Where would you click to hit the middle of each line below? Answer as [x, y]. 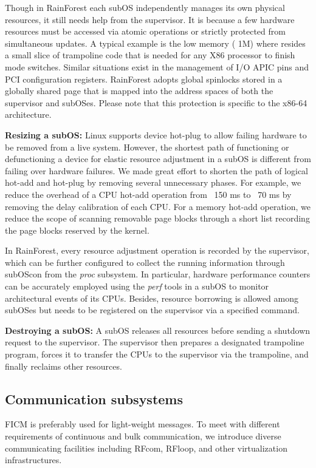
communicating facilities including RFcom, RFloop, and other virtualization [146, 448]
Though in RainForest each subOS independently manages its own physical [145, 7]
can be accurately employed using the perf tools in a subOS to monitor [137, 286]
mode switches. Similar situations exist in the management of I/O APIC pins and [157, 66]
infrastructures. [33, 460]
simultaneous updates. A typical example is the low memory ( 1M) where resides [155, 43]
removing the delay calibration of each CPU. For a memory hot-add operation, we [158, 206]
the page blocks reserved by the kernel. [77, 230]
